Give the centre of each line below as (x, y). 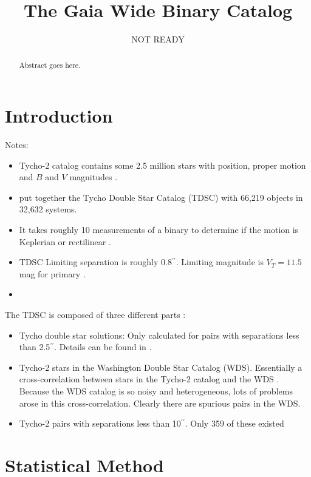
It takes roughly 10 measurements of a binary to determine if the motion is (159, 230)
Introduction (59, 116)
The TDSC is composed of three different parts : (95, 315)
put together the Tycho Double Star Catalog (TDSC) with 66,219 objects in (161, 197)
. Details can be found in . (103, 347)
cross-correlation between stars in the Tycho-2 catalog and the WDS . (149, 379)
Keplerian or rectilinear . (65, 241)
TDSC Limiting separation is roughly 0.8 (95, 262)
